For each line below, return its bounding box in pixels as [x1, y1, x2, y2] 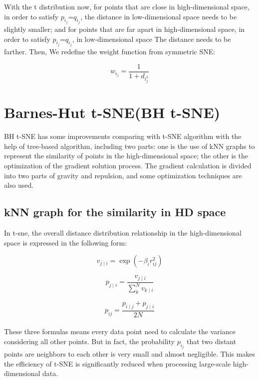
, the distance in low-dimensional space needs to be [80, 11, 237, 21]
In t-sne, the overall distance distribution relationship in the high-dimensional [4, 228, 242, 238]
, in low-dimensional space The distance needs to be [72, 33, 231, 44]
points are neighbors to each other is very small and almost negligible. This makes [4, 349, 256, 359]
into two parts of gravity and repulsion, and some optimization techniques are [4, 170, 242, 180]
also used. [4, 180, 34, 190]
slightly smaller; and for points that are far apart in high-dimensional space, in [4, 24, 245, 34]
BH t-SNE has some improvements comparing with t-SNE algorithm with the [4, 131, 242, 141]
